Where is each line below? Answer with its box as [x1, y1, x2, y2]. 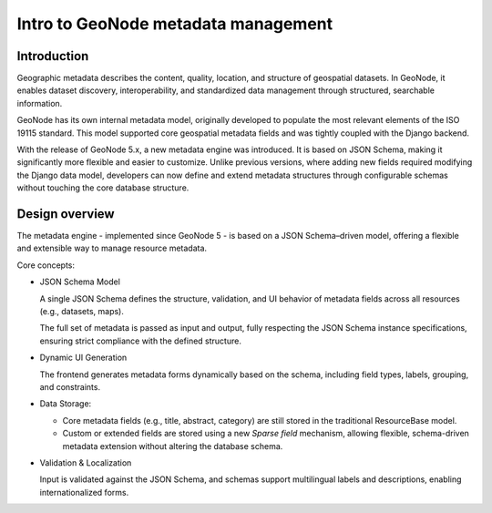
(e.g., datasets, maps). [39, 306, 125, 317]
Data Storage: [39, 398, 92, 409]
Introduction [16, 48, 89, 64]
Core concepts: [16, 260, 76, 271]
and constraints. [39, 382, 100, 392]
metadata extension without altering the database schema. [62, 440, 283, 451]
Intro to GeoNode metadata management [16, 14, 333, 34]
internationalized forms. [39, 487, 129, 498]
